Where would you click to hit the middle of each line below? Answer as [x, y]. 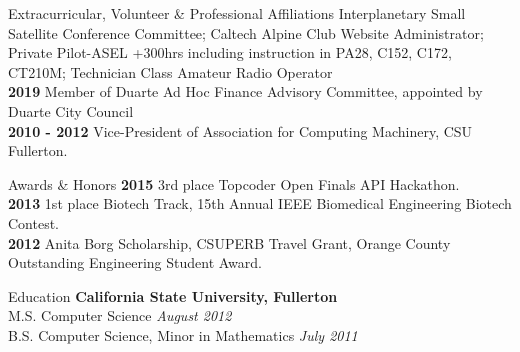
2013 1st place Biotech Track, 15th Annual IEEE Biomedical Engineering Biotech [260, 203]
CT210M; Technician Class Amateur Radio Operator [170, 71]
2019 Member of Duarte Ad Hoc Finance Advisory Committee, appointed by [245, 91]
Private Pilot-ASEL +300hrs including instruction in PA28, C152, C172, [230, 52]
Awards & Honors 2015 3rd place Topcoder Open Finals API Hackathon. [234, 183]
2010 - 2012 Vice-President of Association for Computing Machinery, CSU [240, 130]
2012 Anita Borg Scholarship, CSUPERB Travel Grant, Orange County [229, 242]
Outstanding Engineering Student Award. [135, 262]
